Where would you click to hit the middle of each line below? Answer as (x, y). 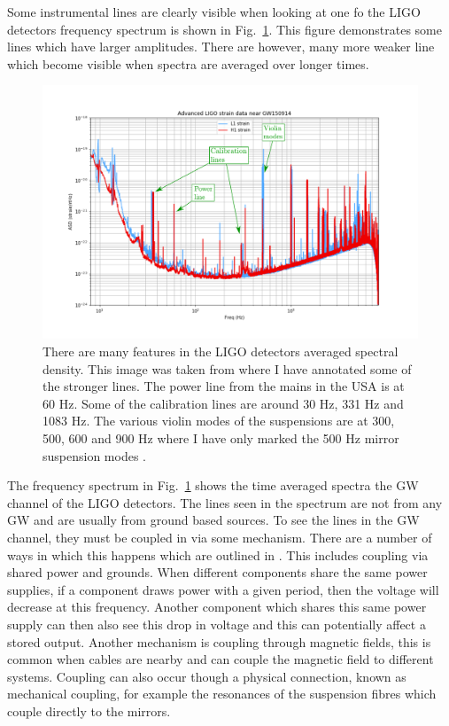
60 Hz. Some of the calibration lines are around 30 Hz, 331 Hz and (223, 403)
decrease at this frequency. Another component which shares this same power (217, 607)
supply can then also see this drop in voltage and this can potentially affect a (217, 624)
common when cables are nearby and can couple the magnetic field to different (221, 659)
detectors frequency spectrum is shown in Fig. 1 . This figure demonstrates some (224, 29)
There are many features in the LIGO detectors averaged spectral (221, 351)
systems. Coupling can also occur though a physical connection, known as (207, 676)
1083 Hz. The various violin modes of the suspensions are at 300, (219, 421)
